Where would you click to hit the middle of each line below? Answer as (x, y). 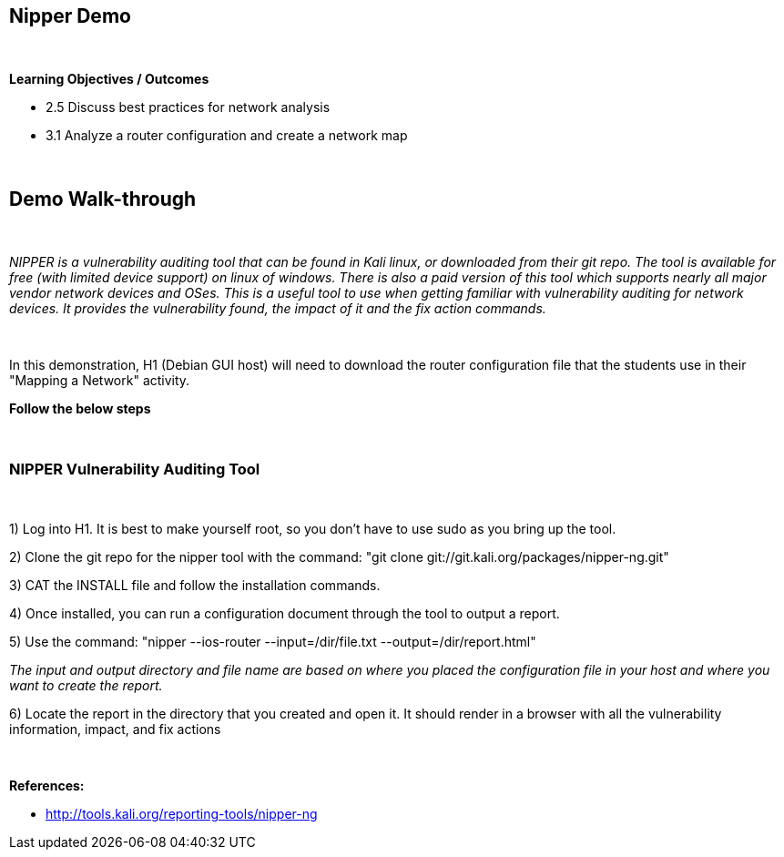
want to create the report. (86, 686)
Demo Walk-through (103, 199)
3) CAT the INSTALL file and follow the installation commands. (195, 586)
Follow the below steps (80, 409)
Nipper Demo (70, 16)
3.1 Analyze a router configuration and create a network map (227, 136)
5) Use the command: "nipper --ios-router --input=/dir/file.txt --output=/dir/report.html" (273, 642)
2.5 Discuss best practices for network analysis (188, 107)
